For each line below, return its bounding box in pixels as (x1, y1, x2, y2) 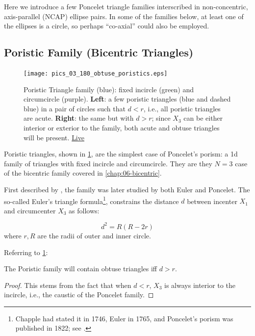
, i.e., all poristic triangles (143, 103, 221, 113)
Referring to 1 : (4, 247, 48, 257)
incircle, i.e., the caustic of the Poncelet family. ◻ (4, 289, 154, 300)
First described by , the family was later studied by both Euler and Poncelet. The (4, 184, 250, 194)
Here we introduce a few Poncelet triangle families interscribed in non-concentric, (4, 1, 248, 11)
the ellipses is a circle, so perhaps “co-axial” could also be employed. (4, 21, 209, 31)
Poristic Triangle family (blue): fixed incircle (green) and (24, 84, 194, 94)
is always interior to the (164, 280, 235, 290)
